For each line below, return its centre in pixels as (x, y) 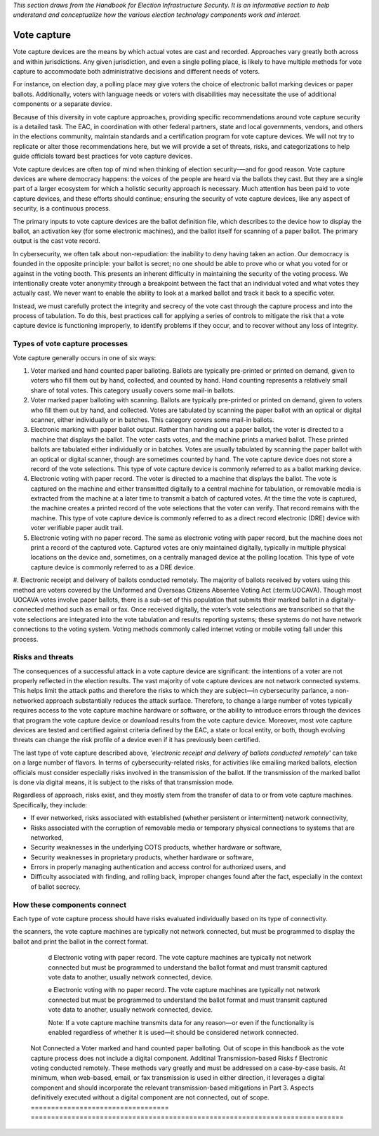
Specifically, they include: (50, 805)
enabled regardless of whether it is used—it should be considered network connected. (173, 1032)
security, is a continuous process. (62, 209)
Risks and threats (43, 657)
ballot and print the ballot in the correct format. (81, 942)
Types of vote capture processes (71, 344)
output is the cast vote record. (56, 241)
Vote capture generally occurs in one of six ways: (85, 357)
